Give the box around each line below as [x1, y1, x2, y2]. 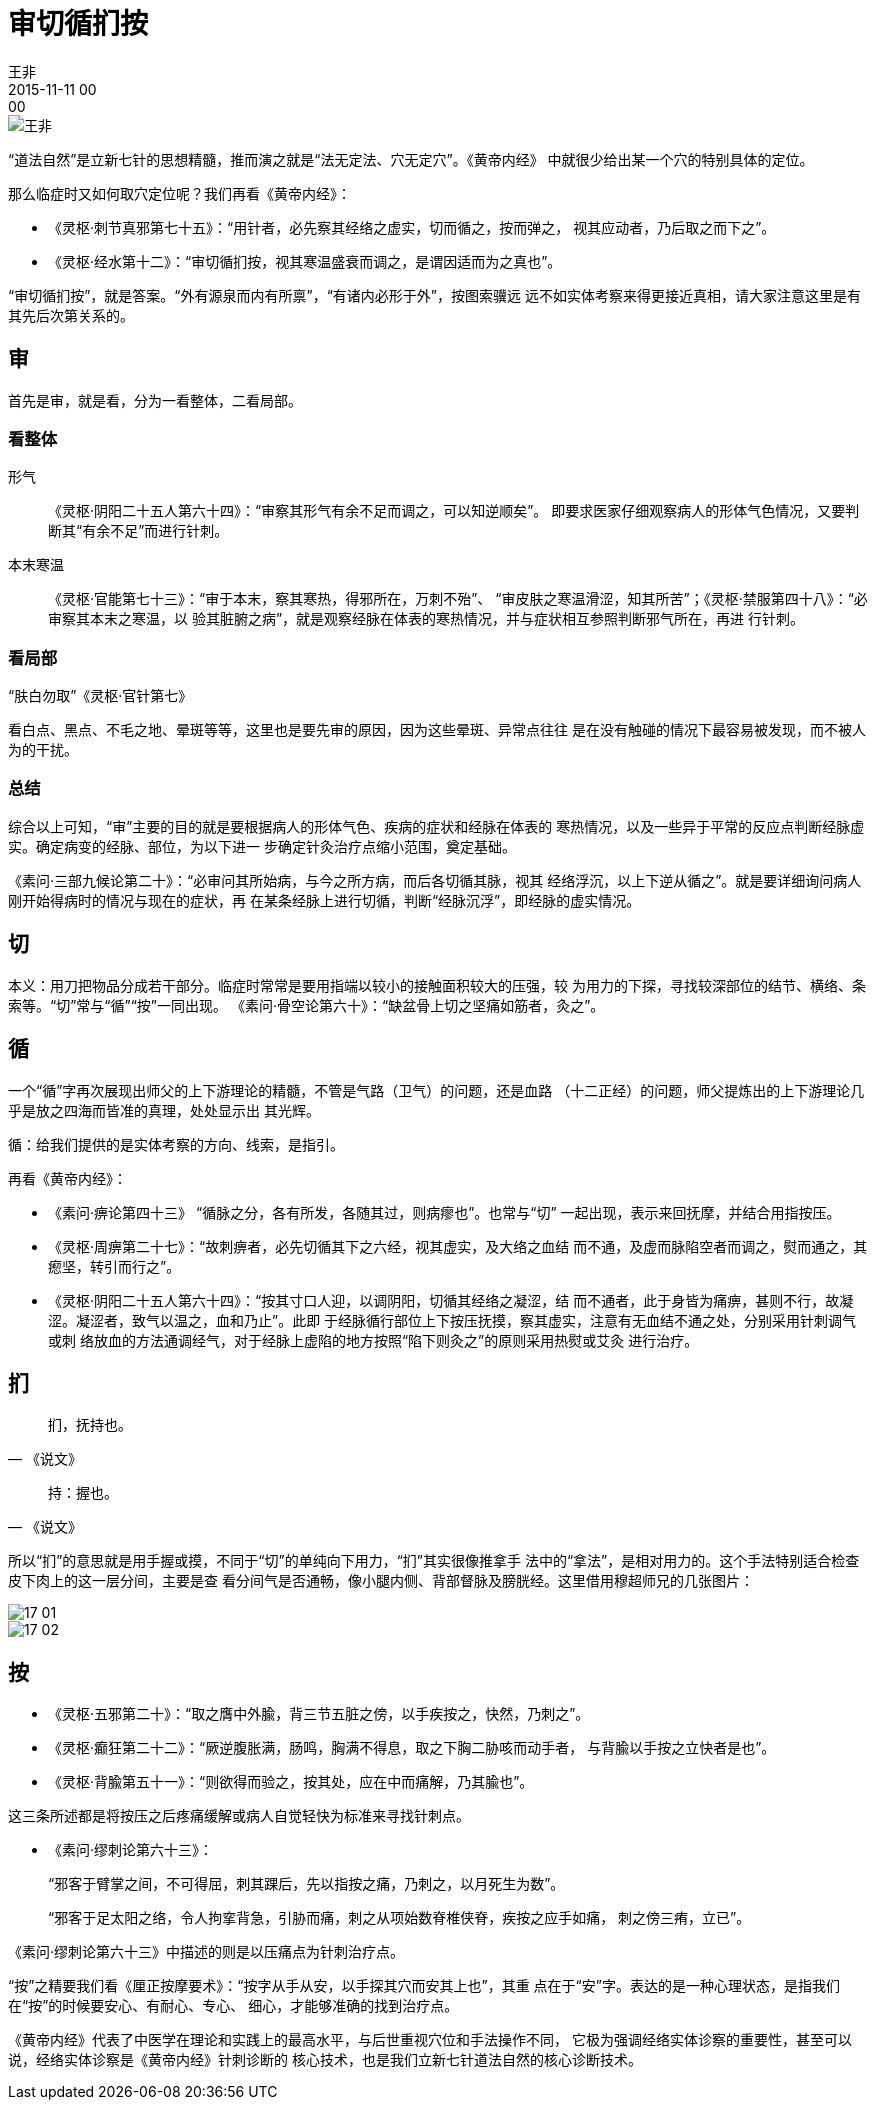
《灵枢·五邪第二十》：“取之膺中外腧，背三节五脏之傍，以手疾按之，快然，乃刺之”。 [48, 1705, 590, 1723]
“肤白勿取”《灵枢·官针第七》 [8, 687, 193, 705]
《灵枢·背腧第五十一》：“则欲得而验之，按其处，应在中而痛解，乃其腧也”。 [48, 1773, 534, 1791]
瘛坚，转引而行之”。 [48, 1257, 181, 1275]
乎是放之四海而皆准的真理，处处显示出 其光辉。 [8, 1101, 320, 1119]
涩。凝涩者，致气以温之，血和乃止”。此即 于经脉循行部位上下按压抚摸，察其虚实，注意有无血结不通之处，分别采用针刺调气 [48, 1311, 857, 1329]
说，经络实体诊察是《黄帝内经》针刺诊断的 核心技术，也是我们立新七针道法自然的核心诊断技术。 [8, 2051, 642, 2069]
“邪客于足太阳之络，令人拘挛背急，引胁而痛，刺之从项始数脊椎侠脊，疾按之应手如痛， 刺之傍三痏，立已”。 [48, 1909, 751, 1927]
